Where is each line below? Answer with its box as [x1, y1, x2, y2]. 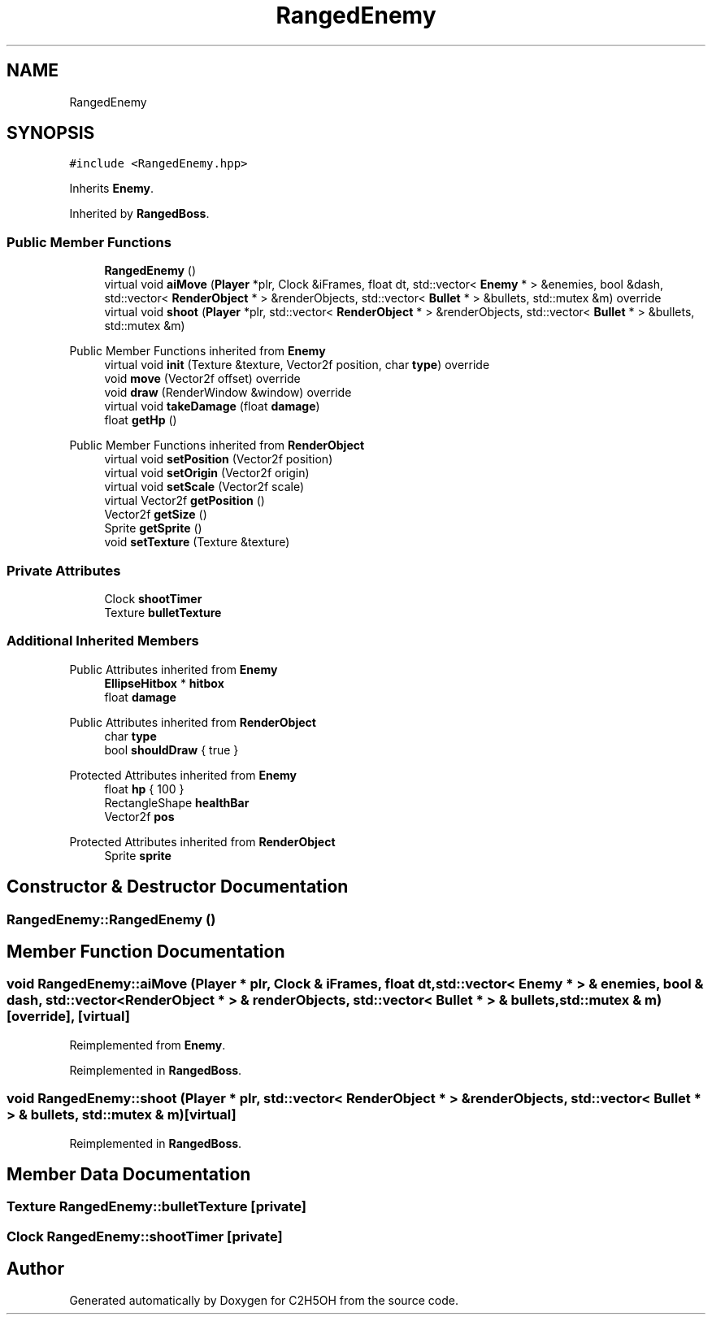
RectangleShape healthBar [104, 795, 250, 810]
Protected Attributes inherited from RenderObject [69, 834, 336, 849]
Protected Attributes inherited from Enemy [69, 767, 297, 782]
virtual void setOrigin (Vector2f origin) [104, 466, 310, 480]
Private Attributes [7, 562, 121, 579]
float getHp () [104, 413, 177, 428]
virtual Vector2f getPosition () [104, 493, 265, 508]
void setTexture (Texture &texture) [104, 535, 290, 550]
